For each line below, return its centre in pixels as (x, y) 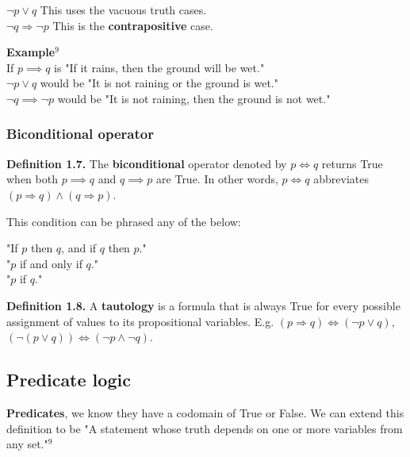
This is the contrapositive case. (133, 25)
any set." (27, 444)
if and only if (51, 263)
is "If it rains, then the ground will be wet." (159, 67)
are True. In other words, (217, 179)
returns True (352, 163)
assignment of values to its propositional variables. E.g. (140, 321)
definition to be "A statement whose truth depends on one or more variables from (205, 428)
